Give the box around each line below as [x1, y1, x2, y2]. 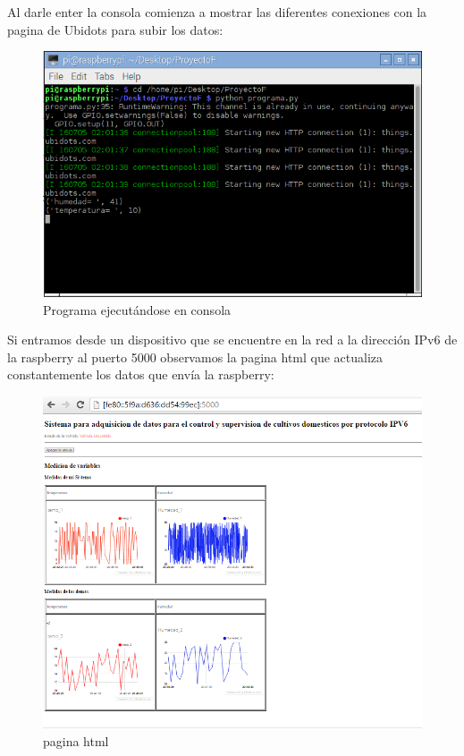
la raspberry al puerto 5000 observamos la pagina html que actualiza [7, 347, 384, 366]
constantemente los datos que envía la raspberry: [7, 365, 274, 384]
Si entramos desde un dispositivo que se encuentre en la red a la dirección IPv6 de [7, 330, 458, 349]
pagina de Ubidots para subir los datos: [7, 20, 224, 38]
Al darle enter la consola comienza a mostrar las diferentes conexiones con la [7, 3, 427, 21]
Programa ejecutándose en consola [43, 300, 232, 319]
